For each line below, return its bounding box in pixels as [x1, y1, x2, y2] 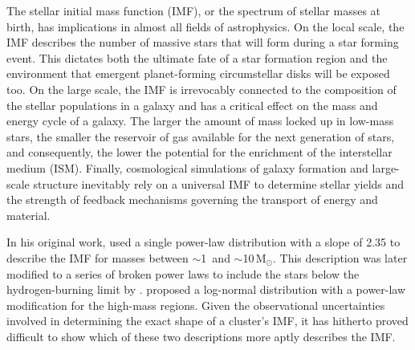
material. [6, 206, 51, 223]
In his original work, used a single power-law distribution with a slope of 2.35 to [6, 234, 401, 250]
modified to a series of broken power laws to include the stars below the [6, 265, 360, 282]
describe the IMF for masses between [6, 249, 189, 266]
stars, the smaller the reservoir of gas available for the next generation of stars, [6, 128, 395, 144]
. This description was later [273, 249, 408, 266]
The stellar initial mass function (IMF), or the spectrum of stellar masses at [6, 2, 381, 18]
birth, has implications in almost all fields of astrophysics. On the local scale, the [6, 18, 405, 35]
